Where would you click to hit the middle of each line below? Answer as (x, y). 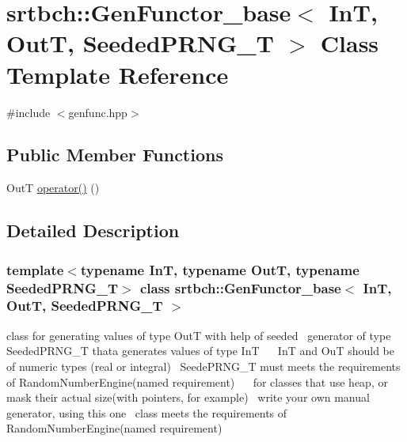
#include (29, 112)
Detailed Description (93, 230)
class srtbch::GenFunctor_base (240, 287)
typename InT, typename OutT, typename (220, 269)
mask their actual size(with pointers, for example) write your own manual (188, 397)
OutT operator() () (53, 188)
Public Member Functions (115, 155)
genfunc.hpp (98, 112)
